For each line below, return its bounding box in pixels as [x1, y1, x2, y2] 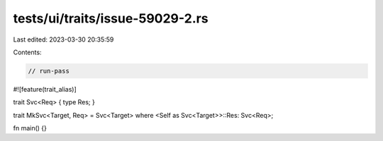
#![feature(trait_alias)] [13, 85, 77, 93]
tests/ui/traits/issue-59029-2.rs [13, 11, 209, 26]
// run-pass [28, 67, 70, 75]
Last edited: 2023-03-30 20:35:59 [13, 35, 114, 44]
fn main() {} [13, 124, 48, 133]
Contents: [13, 48, 42, 56]
